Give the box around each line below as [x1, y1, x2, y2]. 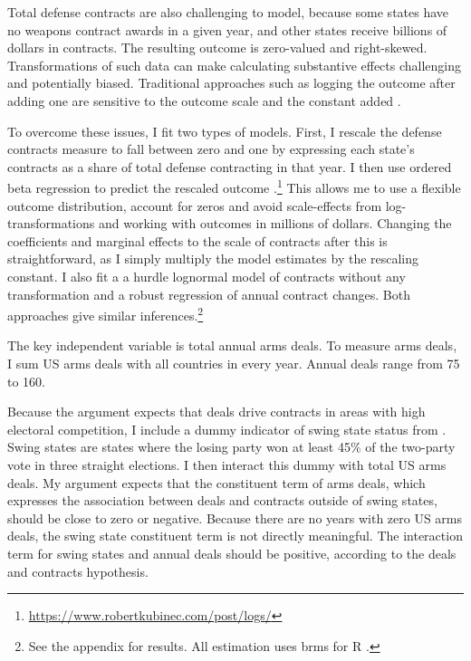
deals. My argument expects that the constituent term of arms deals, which [7, 473, 426, 492]
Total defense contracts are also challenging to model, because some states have [7, 3, 449, 21]
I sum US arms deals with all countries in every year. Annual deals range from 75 [7, 354, 460, 372]
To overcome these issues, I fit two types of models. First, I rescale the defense [7, 121, 442, 140]
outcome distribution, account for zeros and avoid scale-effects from [7, 196, 382, 215]
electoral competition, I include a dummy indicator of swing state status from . [7, 419, 447, 438]
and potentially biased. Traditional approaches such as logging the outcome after [7, 73, 456, 92]
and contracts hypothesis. [7, 561, 149, 580]
